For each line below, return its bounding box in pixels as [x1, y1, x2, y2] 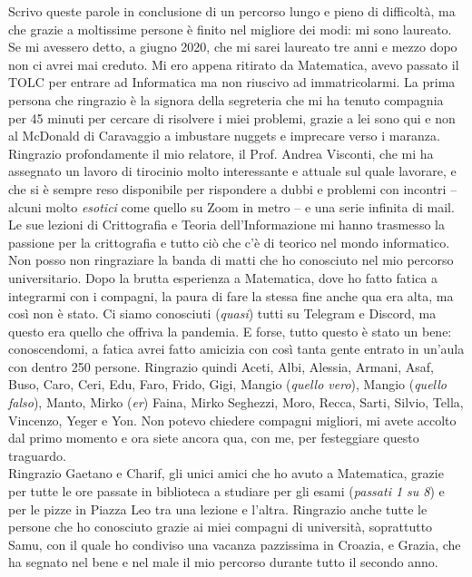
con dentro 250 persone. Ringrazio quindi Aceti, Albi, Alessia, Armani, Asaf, [8, 357, 434, 376]
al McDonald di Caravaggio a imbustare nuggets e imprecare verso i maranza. [8, 126, 440, 145]
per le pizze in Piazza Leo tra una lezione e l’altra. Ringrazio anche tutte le [8, 499, 428, 518]
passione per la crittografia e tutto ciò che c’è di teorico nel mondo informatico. [8, 232, 450, 251]
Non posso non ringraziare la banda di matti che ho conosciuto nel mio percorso [8, 250, 454, 269]
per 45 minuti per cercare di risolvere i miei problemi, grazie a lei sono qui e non [8, 108, 456, 127]
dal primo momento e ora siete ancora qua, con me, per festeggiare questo [8, 428, 419, 447]
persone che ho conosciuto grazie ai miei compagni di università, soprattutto [8, 517, 433, 536]
